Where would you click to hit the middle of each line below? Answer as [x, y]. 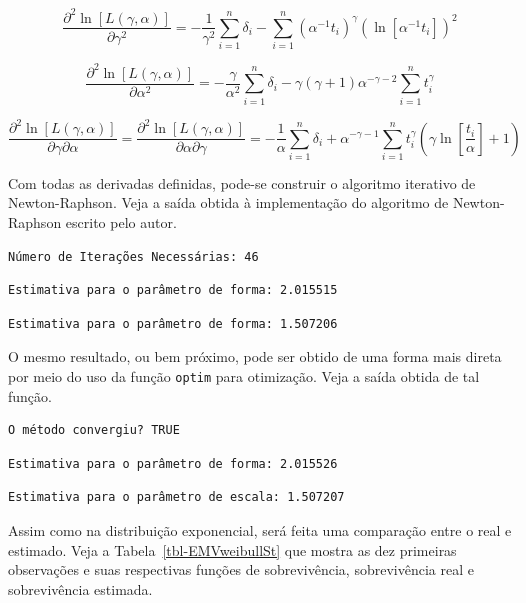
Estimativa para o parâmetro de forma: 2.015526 [173, 463]
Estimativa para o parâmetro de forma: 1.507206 [173, 323]
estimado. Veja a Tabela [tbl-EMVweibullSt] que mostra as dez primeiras [232, 549]
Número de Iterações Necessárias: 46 [133, 256]
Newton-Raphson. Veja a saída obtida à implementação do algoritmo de [228, 202]
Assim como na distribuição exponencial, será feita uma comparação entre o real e [260, 530]
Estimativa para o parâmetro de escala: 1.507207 [176, 497]
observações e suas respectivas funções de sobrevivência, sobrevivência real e [241, 569]
